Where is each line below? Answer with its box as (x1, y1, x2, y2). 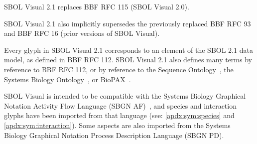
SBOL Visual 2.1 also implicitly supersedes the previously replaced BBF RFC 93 (4, 18, 251, 28)
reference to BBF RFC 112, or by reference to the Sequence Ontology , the (4, 64, 234, 74)
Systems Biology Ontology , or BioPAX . (4, 74, 131, 84)
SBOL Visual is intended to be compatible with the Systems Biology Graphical (4, 91, 246, 101)
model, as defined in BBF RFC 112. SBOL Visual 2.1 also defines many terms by (4, 54, 252, 65)
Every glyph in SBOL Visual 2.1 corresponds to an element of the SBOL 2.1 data (4, 44, 253, 55)
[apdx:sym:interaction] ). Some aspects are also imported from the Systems (4, 120, 231, 130)
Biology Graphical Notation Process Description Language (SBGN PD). (4, 130, 224, 140)
